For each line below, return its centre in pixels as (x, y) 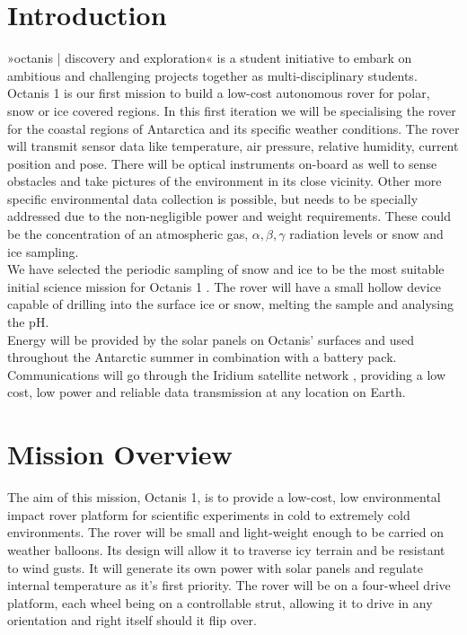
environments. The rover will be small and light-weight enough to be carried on (226, 532)
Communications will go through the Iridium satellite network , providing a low (227, 374)
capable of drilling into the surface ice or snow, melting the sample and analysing (231, 304)
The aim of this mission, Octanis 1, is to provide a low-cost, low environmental (224, 497)
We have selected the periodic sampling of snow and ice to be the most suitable (226, 269)
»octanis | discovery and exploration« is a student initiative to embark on (210, 58)
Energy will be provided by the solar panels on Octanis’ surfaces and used (211, 339)
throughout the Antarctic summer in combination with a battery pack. (202, 357)
